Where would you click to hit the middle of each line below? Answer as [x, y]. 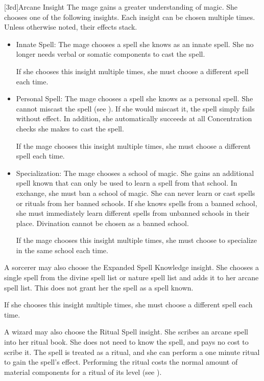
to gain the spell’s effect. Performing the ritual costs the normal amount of [121, 362]
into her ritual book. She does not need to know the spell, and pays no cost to [126, 342]
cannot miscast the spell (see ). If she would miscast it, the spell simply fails [135, 108]
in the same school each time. [62, 250]
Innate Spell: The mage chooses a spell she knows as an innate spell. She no [135, 44]
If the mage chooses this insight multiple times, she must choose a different [133, 145]
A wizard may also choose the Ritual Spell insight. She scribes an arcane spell [126, 332]
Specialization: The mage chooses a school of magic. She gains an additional [135, 173]
